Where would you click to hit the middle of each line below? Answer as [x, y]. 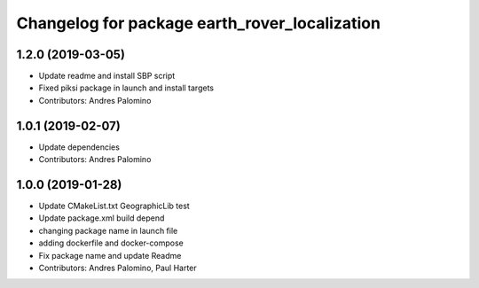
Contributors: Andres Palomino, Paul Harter [118, 268]
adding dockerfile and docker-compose [111, 243]
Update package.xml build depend [102, 218]
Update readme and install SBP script [107, 76]
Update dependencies [79, 147]
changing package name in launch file [108, 230]
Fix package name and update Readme [110, 255]
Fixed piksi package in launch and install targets [126, 88]
